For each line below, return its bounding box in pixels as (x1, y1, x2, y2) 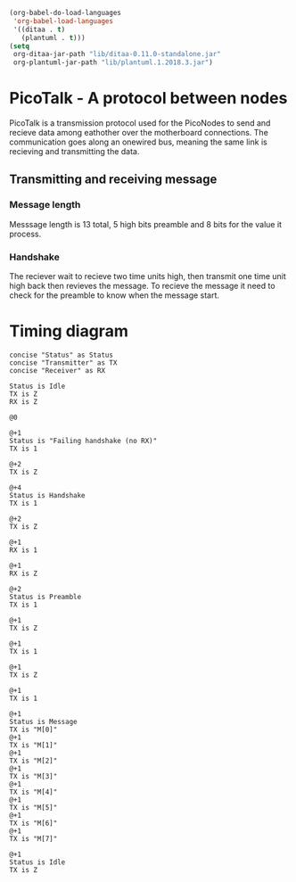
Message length (9, 199, 81, 211)
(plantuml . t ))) (21, 33, 86, 42)
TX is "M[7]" (9, 834, 58, 843)
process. (9, 228, 42, 239)
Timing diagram (9, 321, 129, 342)
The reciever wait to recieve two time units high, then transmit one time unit (9, 271, 287, 282)
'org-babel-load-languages (12, 16, 114, 26)
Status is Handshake (9, 490, 86, 499)
